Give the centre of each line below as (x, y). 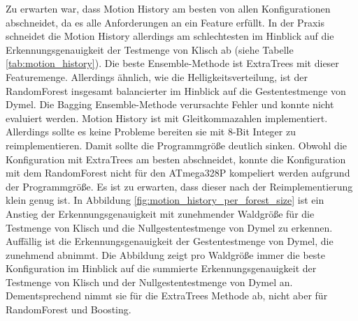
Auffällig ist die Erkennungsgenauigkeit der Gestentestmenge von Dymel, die (170, 241)
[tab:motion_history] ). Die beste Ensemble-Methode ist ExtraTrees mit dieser (172, 63)
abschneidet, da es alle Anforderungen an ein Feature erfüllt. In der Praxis (165, 22)
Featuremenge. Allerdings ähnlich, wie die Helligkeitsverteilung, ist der (157, 76)
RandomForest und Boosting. (69, 309)
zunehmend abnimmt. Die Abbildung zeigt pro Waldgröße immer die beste (165, 254)
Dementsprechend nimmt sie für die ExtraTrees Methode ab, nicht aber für (167, 296)
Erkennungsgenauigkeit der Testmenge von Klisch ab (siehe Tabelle (150, 49)
